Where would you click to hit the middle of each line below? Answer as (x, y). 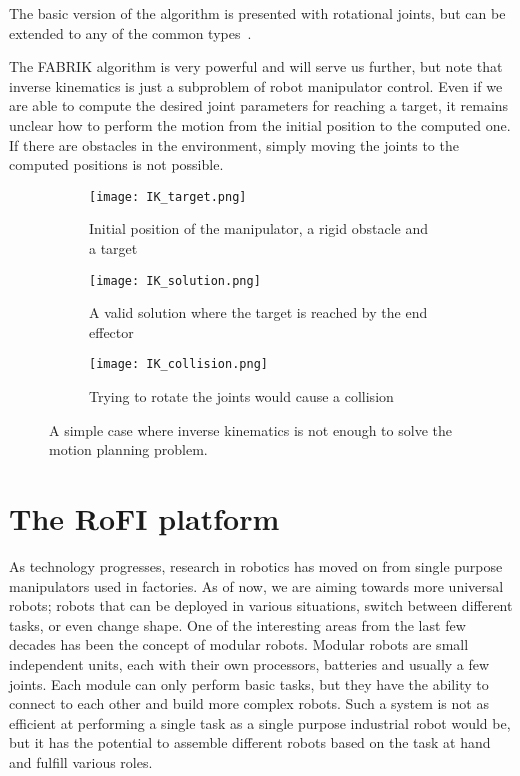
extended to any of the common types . (130, 32)
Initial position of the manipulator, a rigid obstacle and (259, 228)
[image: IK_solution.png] (175, 280)
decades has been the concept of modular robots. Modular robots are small (239, 644)
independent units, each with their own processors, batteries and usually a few (249, 663)
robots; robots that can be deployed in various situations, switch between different (261, 605)
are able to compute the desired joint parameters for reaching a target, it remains (259, 105)
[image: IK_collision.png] (178, 364)
